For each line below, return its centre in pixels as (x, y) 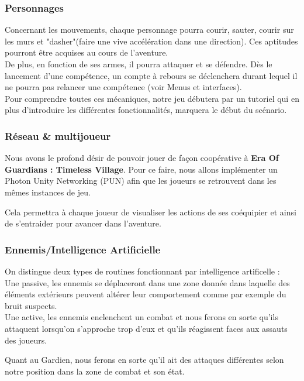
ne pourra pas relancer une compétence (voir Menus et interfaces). (123, 87)
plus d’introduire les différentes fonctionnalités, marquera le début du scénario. (146, 110)
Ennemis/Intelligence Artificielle (83, 249)
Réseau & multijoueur (58, 135)
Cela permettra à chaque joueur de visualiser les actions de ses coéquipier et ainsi (151, 212)
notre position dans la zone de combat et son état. (95, 371)
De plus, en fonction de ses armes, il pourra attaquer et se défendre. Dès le (139, 64)
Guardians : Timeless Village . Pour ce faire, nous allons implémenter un (141, 169)
